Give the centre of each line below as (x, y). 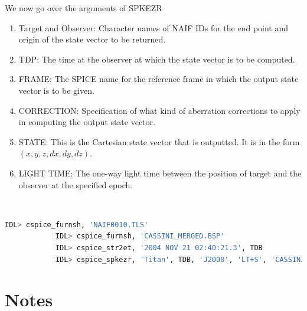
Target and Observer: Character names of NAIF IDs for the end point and (153, 27)
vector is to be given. (56, 90)
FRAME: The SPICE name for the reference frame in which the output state (159, 79)
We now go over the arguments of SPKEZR (84, 8)
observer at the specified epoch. (76, 184)
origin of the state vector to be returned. (92, 39)
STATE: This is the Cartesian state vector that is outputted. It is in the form (159, 141)
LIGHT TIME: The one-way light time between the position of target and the (160, 173)
